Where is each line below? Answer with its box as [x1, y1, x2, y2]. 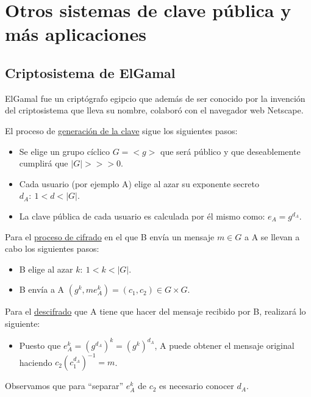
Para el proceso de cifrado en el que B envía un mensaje [5, 230, 215, 243]
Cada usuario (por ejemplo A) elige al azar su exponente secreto [19, 177, 259, 190]
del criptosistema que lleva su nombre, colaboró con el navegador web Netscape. [5, 104, 304, 116]
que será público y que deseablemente [160, 145, 301, 157]
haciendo [19, 356, 52, 368]
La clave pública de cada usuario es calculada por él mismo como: [19, 209, 265, 222]
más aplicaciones [5, 21, 146, 46]
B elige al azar [19, 262, 73, 275]
